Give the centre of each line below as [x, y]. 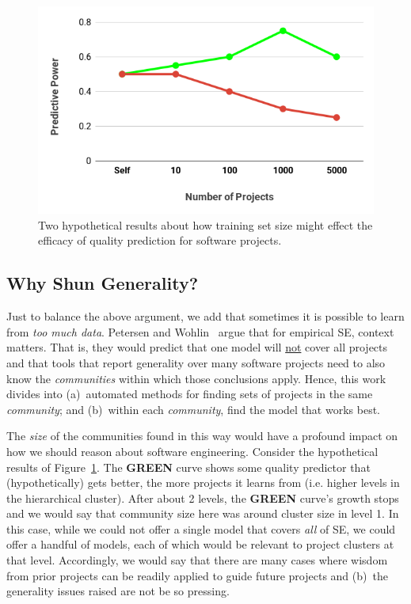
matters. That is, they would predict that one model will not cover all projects [197, 347]
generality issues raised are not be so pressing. [118, 591]
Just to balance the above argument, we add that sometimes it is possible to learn [205, 316]
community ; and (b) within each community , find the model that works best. [194, 409]
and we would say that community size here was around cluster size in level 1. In [203, 513]
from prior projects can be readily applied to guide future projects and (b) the [197, 575]
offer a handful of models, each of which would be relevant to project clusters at [200, 544]
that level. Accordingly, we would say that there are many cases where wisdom [197, 560]
